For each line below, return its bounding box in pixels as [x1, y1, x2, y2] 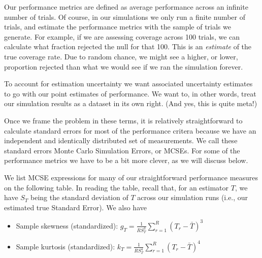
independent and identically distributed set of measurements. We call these [4, 135, 238, 146]
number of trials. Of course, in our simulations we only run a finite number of [4, 11, 246, 22]
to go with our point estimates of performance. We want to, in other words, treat [4, 88, 256, 99]
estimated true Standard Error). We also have [4, 202, 147, 212]
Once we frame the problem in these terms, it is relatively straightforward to [4, 115, 243, 125]
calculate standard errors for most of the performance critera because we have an [4, 125, 256, 136]
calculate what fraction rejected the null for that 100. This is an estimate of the [4, 41, 252, 52]
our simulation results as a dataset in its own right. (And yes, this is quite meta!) [4, 98, 257, 109]
